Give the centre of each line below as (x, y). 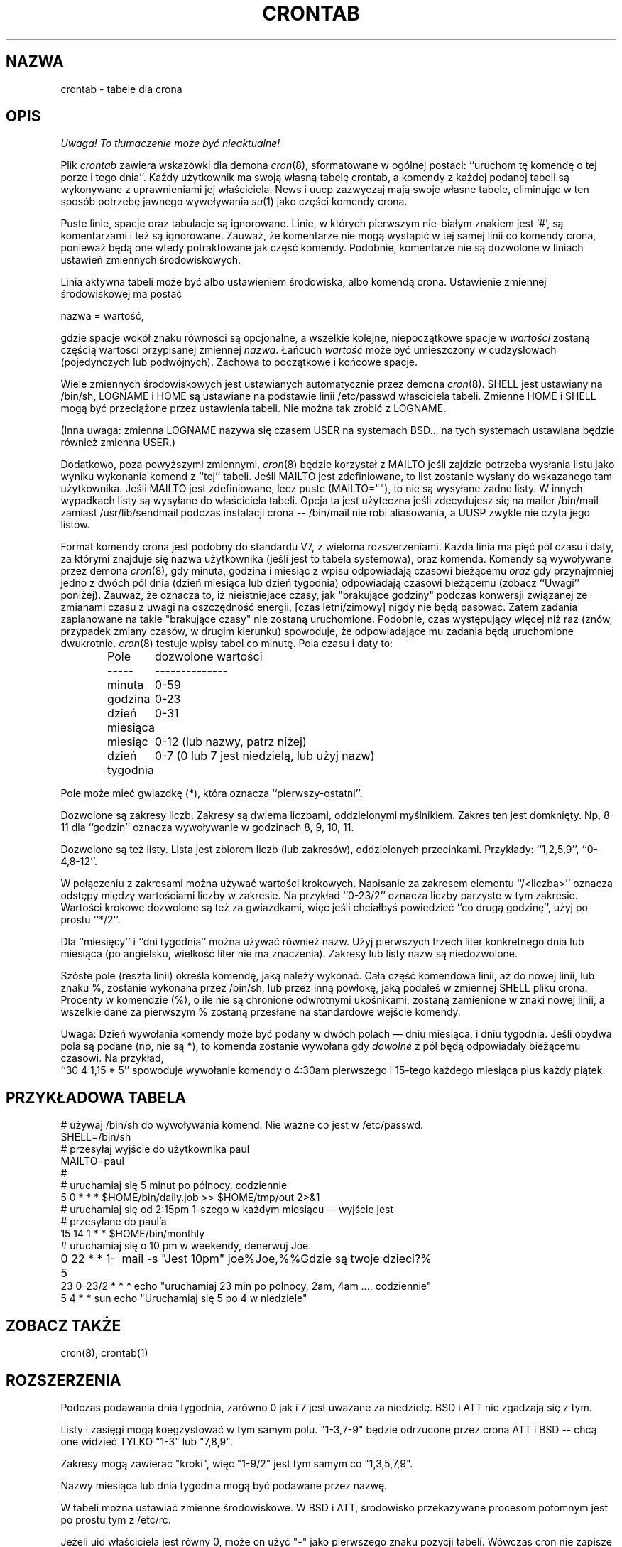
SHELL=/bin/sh (96, 1137)
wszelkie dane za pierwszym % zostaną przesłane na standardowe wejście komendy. (261, 1012)
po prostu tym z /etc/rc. (116, 1519)
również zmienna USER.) (118, 443)
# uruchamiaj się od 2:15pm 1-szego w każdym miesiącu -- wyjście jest (227, 1210)
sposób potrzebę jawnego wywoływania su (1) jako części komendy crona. (234, 202)
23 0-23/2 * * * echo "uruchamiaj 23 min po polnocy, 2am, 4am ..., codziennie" (246, 1286)
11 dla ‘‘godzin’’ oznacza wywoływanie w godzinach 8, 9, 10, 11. (207, 827)
